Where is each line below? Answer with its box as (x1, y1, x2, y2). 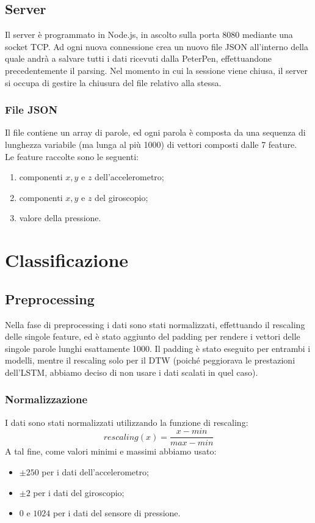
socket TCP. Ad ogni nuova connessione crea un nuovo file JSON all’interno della (5, 40, 308, 53)
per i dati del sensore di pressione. (53, 507, 181, 519)
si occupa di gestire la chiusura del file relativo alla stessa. (5, 76, 222, 89)
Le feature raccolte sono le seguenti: (5, 150, 139, 163)
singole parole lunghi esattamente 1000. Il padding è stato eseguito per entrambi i (5, 342, 311, 354)
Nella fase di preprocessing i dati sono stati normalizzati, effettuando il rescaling (5, 318, 305, 331)
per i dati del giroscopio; (33, 486, 125, 499)
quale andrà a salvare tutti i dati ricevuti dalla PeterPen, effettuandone (5, 52, 272, 65)
